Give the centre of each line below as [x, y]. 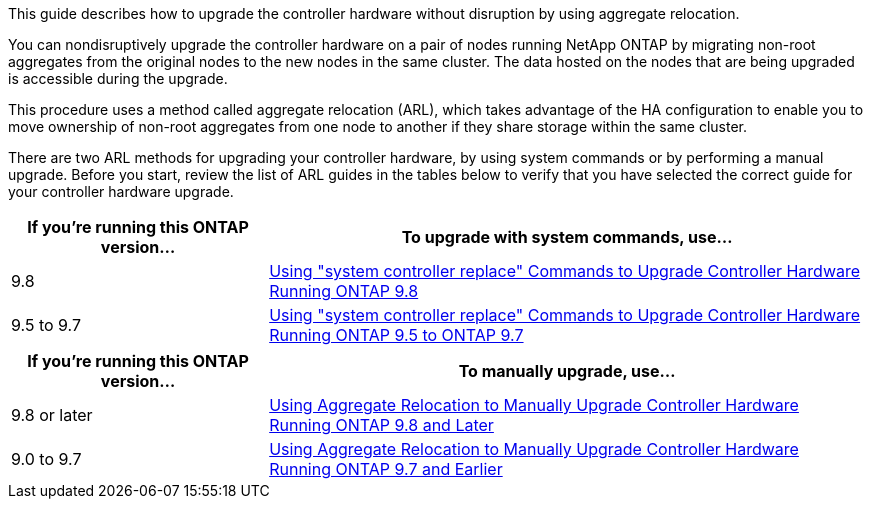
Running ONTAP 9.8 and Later [381, 425]
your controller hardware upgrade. [121, 191]
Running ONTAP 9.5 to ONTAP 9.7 [396, 335]
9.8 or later [52, 415]
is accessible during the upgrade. [118, 78]
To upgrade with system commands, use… [567, 237]
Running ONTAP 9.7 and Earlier [386, 469]
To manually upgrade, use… [567, 371]
